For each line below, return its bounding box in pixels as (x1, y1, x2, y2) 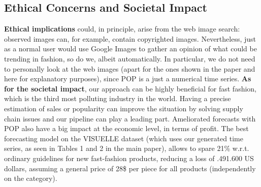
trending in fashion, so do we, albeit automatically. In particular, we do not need (4, 53, 255, 64)
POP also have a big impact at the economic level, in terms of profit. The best (4, 123, 249, 134)
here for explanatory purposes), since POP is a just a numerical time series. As (4, 73, 251, 84)
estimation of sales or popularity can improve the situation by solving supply (4, 103, 243, 113)
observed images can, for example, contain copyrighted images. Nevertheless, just (4, 33, 256, 44)
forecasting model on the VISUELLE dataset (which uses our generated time (4, 133, 243, 143)
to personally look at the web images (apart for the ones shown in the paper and (4, 63, 255, 74)
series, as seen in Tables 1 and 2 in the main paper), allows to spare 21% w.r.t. (4, 143, 249, 153)
